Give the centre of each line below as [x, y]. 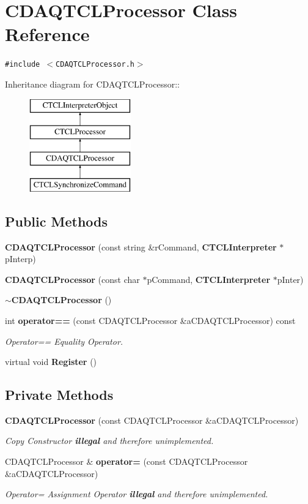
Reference [47, 34]
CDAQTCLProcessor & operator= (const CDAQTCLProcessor [127, 461]
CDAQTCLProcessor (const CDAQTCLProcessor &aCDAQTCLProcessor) [152, 420]
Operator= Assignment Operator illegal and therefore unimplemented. [137, 494]
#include [23, 65]
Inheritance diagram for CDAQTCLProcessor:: [92, 84]
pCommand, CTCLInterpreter [209, 279]
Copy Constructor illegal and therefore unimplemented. [109, 441]
